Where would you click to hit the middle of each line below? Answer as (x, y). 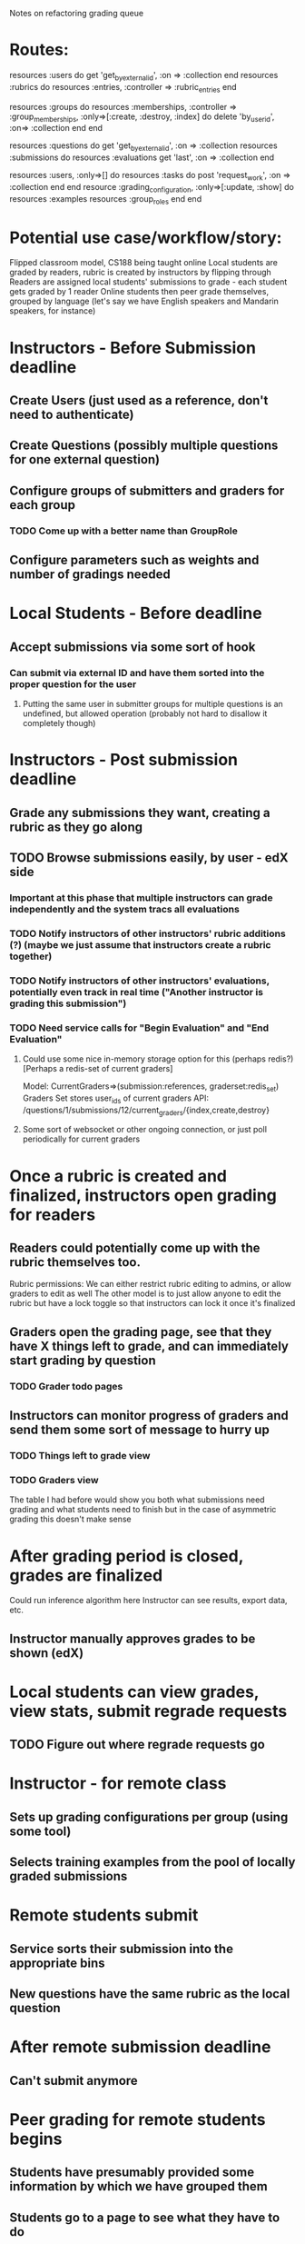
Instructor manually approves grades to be (133, 1638)
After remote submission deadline (140, 2047)
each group (42, 505)
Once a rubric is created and (118, 1176)
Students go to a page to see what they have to (145, 2217)
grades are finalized (86, 1575)
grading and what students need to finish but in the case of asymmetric (143, 1510)
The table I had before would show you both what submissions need (137, 1500)
